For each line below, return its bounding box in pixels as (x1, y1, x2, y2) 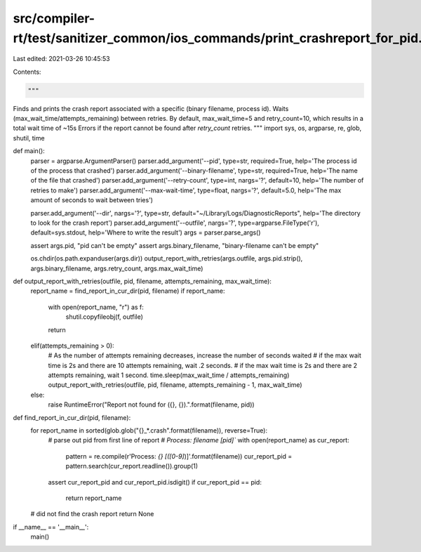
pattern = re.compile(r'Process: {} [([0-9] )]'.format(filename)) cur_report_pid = (65, 452, 293, 460)
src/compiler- (13, 11, 95, 26)
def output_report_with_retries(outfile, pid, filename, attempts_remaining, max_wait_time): (13, 277, 272, 285)
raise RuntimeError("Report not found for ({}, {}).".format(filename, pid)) (48, 400, 255, 409)
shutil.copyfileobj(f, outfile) (65, 313, 144, 321)
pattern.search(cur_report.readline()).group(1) (65, 462, 199, 471)
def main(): (13, 147, 45, 155)
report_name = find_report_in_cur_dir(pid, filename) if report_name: (30, 287, 225, 295)
